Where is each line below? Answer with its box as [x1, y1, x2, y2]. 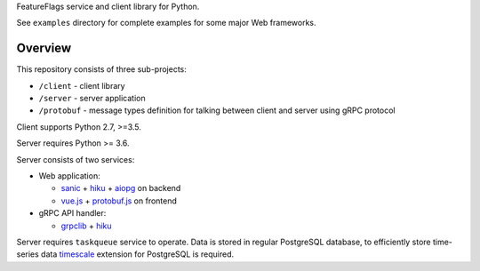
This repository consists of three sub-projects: [16, 64, 187, 75]
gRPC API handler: [38, 208, 107, 219]
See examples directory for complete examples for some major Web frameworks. [16, 18, 316, 28]
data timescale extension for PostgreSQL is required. [40, 249, 235, 259]
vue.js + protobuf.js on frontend [60, 195, 178, 206]
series [16, 249, 39, 259]
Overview [16, 41, 72, 56]
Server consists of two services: [16, 154, 135, 164]
